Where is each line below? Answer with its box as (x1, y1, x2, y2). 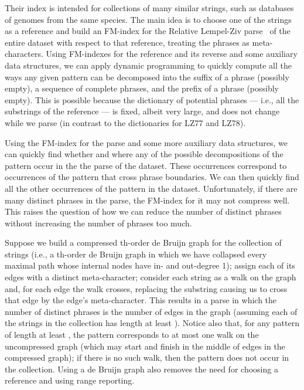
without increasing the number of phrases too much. (5, 216, 192, 229)
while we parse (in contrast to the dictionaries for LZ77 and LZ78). (5, 116, 246, 128)
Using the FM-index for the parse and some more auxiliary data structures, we (5, 136, 288, 148)
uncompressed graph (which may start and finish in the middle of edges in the (5, 340, 285, 352)
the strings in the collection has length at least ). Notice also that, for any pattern (5, 317, 299, 329)
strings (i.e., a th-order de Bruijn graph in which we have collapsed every (5, 247, 267, 260)
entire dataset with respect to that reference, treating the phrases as (5, 36, 250, 48)
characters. (5, 48, 43, 60)
